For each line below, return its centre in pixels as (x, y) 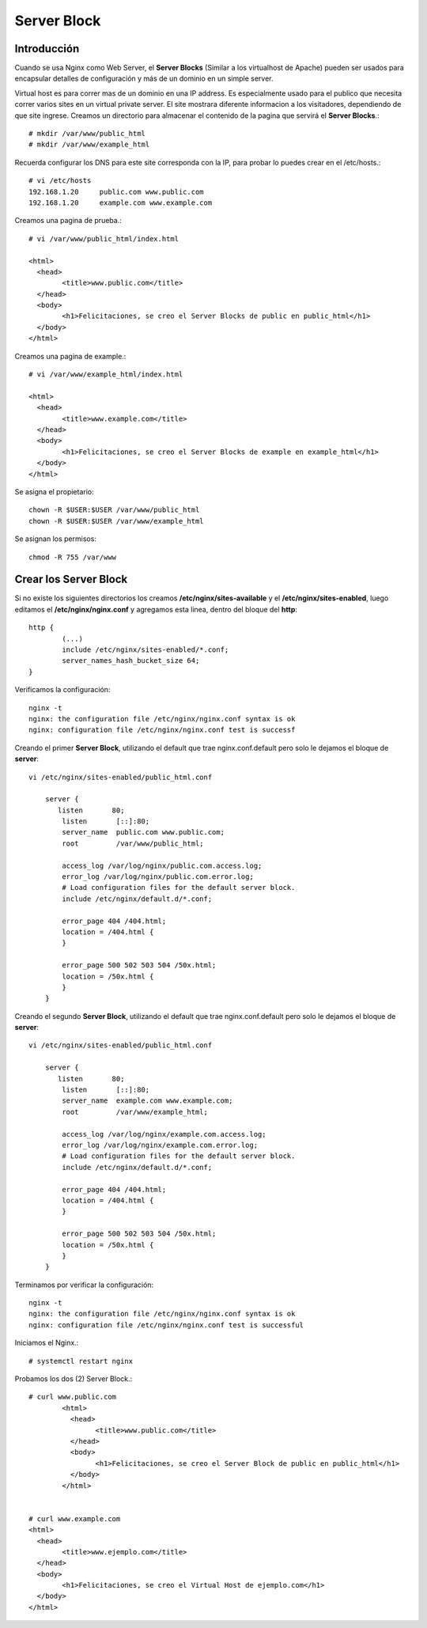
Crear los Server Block (71, 579)
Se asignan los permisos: (55, 539)
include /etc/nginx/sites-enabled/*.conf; (145, 649)
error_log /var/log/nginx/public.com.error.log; (158, 877)
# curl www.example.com (75, 1518)
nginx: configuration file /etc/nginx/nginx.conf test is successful (166, 1325)
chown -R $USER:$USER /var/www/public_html (114, 510)
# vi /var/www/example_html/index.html (106, 375)
